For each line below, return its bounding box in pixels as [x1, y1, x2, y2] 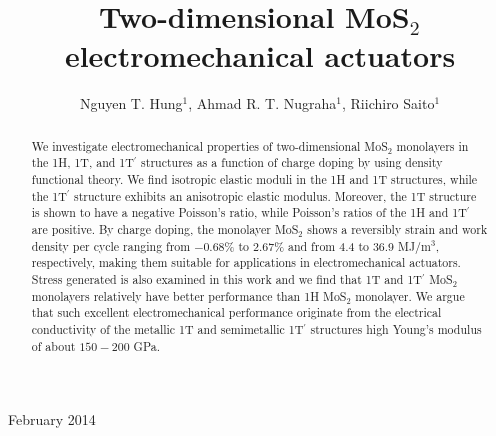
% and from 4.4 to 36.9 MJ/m [274, 237, 431, 254]
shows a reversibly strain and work [307, 220, 488, 237]
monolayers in [396, 137, 469, 154]
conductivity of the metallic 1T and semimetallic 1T [31, 320, 304, 337]
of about [31, 337, 76, 354]
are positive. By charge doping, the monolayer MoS [31, 220, 299, 237]
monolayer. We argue [355, 287, 465, 304]
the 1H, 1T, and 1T [31, 154, 134, 171]
